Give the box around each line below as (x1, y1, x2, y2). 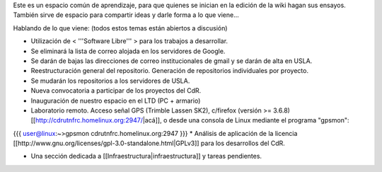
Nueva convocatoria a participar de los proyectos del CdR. (30, 86, 202, 95)
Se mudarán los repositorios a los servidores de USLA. (30, 76, 190, 85)
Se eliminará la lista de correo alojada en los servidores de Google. (30, 47, 226, 55)
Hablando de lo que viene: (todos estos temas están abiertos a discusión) (13, 23, 228, 32)
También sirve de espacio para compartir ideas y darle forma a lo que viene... (13, 11, 240, 19)
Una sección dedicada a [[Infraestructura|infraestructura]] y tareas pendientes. (30, 152, 262, 161)
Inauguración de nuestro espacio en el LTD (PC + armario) (30, 96, 201, 105)
